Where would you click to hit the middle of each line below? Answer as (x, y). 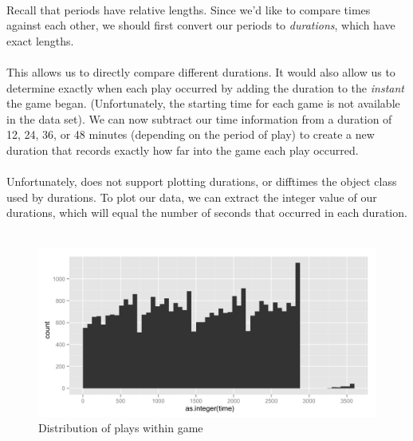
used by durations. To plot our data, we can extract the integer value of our (192, 197)
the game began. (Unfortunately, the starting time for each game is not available (203, 103)
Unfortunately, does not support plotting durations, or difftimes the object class (202, 181)
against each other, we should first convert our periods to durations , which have (201, 25)
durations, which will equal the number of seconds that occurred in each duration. (207, 213)
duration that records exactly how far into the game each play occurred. (183, 150)
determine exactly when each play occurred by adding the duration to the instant (205, 87)
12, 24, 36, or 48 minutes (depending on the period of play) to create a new (191, 134)
